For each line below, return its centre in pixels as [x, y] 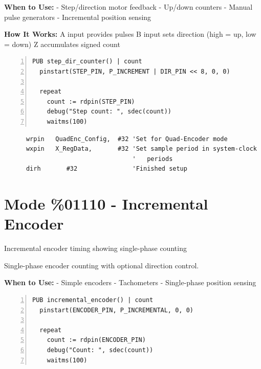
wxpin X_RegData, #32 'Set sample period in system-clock [141, 149]
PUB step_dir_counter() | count [87, 62]
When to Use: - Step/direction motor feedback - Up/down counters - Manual [128, 7]
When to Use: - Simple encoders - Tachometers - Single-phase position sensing [130, 282]
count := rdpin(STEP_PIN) [91, 101]
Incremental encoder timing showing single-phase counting [95, 248]
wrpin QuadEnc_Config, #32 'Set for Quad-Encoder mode [127, 139]
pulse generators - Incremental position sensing [78, 17]
